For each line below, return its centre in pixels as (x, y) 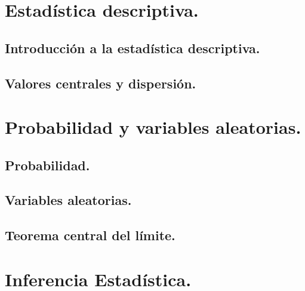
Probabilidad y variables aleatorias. (153, 127)
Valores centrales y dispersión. (101, 83)
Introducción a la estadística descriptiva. (133, 48)
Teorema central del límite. (90, 235)
